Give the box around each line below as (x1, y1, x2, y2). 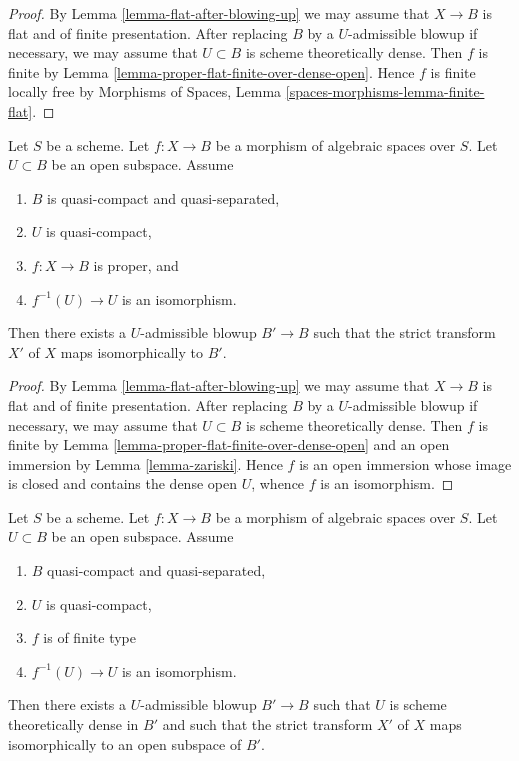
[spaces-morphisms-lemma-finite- (285, 81, 485, 102)
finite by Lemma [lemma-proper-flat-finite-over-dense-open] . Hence (8, 61, 415, 82)
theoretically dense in (8, 714, 139, 735)
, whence (251, 473, 305, 494)
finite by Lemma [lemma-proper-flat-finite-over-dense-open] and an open (8, 434, 450, 455)
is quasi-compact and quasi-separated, (47, 187, 280, 208)
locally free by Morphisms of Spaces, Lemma (8, 81, 282, 102)
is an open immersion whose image (299, 453, 512, 474)
